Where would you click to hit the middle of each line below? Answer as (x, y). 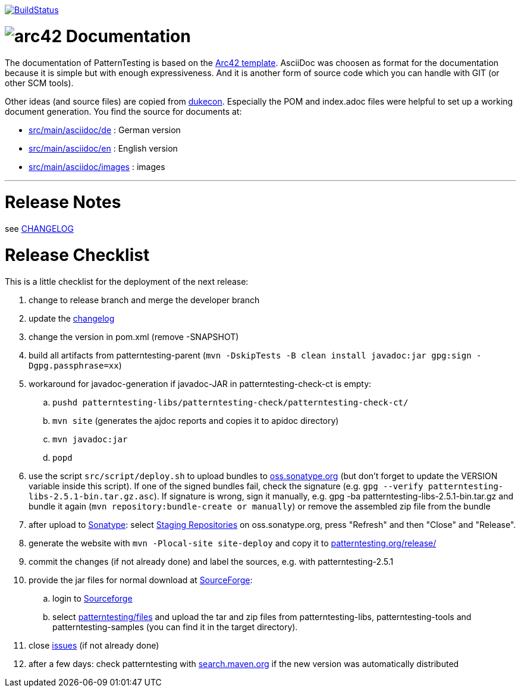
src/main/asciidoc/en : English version (103, 148)
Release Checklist (77, 255)
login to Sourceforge (92, 598)
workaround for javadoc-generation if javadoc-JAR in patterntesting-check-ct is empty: (200, 383)
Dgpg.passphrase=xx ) (75, 365)
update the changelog (72, 318)
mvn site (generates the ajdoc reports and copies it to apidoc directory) (196, 420)
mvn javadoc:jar (90, 439)
